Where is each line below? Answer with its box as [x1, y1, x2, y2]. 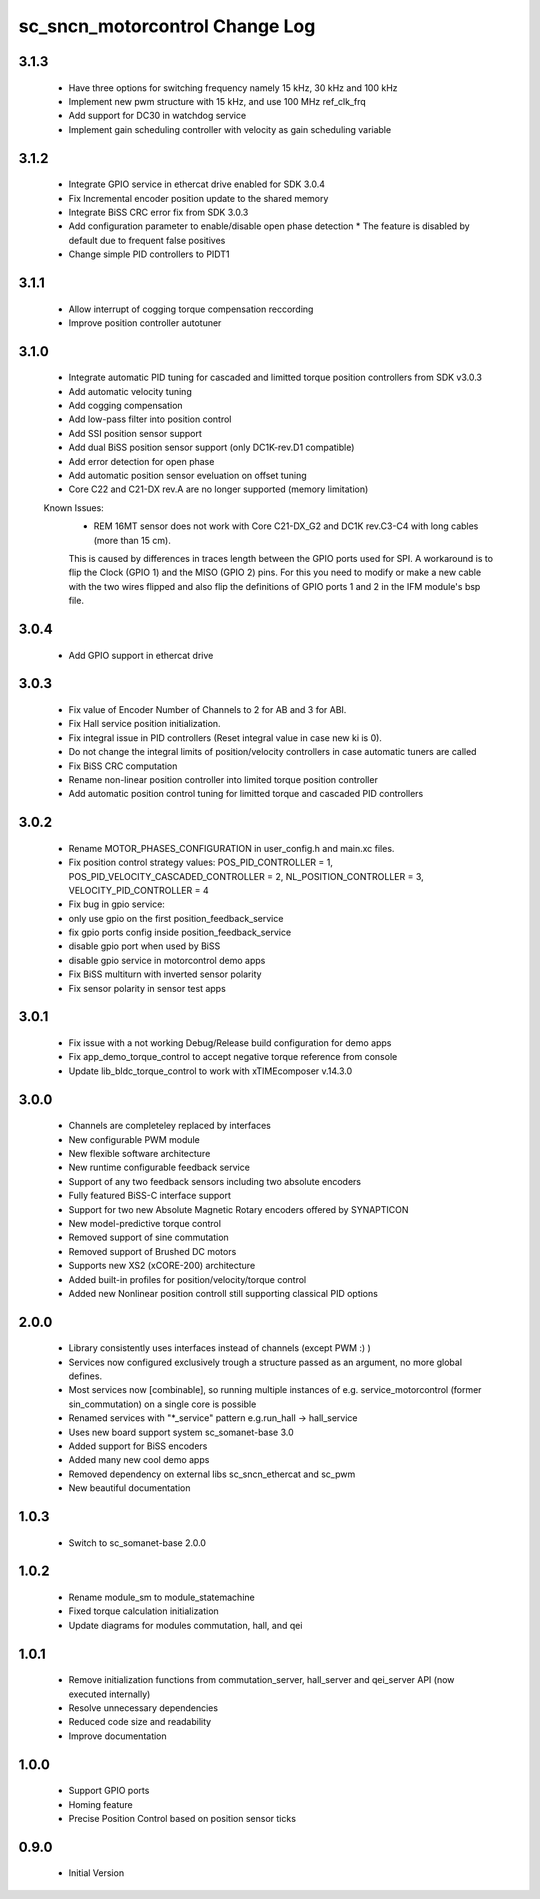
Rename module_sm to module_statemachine [68, 1591, 255, 1604]
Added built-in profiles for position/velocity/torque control [68, 1273, 307, 1285]
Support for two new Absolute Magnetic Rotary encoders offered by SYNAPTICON [68, 1203, 409, 1215]
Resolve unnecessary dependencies [68, 1702, 219, 1714]
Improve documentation [68, 1730, 167, 1742]
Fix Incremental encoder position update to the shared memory [68, 192, 329, 204]
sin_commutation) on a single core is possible [68, 1398, 257, 1410]
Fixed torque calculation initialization [68, 1605, 219, 1617]
